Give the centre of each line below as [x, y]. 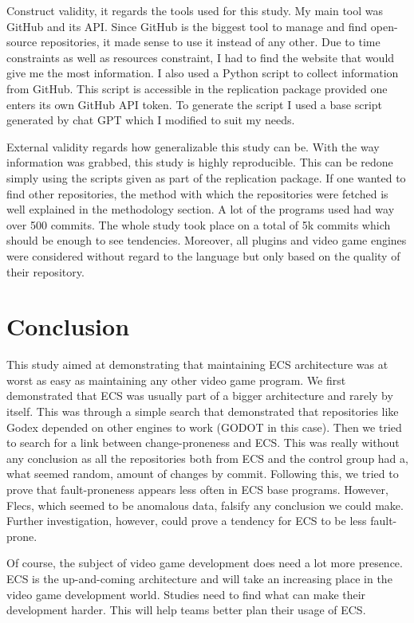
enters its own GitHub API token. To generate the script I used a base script [195, 104]
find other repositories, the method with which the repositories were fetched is [197, 193]
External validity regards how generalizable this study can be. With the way [193, 146]
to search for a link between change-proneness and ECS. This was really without [203, 443]
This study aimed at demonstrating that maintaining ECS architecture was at [197, 364]
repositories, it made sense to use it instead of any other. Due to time [210, 42]
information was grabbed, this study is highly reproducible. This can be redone [200, 162]
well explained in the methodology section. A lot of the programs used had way [201, 209]
